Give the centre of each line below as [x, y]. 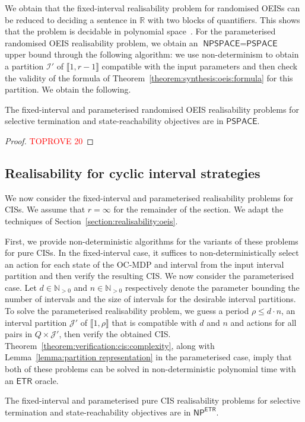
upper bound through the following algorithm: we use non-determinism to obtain [152, 54]
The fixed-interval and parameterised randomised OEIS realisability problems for [152, 109]
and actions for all [263, 322]
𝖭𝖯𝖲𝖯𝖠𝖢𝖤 [222, 44]
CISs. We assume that [45, 209]
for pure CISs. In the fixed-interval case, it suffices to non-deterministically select [152, 253]
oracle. [47, 380]
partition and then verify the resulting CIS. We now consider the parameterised [150, 276]
